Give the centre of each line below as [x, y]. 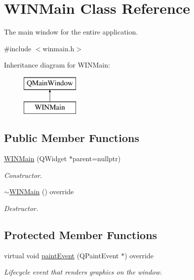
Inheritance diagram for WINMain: [57, 65]
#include [18, 48]
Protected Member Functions [81, 235]
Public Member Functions [72, 138]
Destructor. [21, 208]
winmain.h [58, 48]
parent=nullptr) [97, 158]
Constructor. [23, 175]
